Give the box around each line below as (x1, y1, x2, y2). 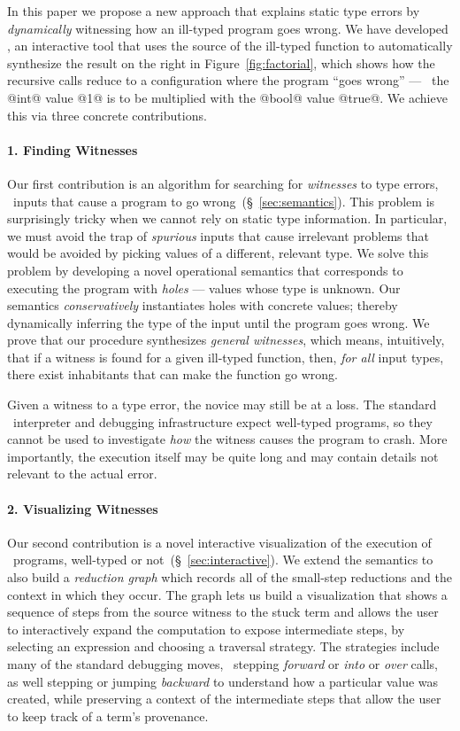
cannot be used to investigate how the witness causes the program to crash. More (7, 430, 448, 448)
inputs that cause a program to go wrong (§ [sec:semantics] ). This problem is (12, 191, 435, 210)
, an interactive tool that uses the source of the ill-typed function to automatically (7, 36, 453, 55)
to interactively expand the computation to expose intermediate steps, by (7, 619, 405, 638)
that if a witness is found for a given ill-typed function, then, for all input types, (7, 347, 444, 366)
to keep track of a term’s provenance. (7, 706, 209, 725)
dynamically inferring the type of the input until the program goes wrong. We (7, 313, 430, 331)
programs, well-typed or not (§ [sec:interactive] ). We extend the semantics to (12, 550, 433, 569)
